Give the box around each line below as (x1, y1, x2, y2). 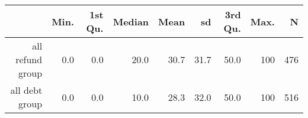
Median (113, 14, 149, 28)
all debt (10, 83, 43, 97)
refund (15, 53, 43, 66)
